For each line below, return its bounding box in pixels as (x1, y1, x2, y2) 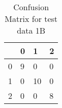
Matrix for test (5, 13, 58, 24)
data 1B (17, 24, 46, 36)
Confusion (13, 1, 49, 13)
